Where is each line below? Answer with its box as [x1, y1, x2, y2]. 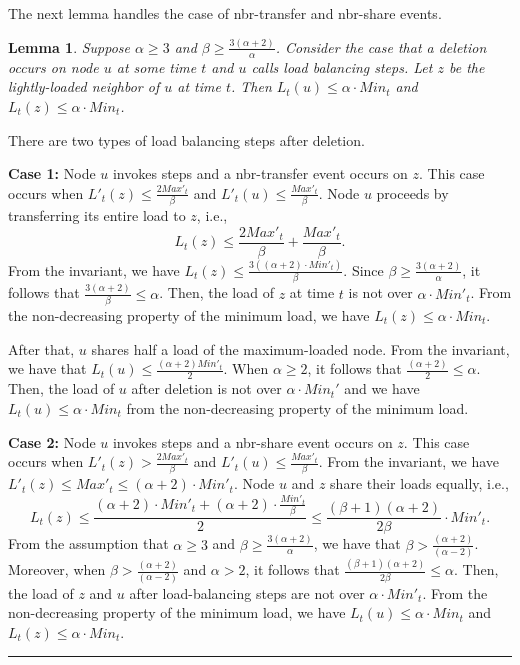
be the [448, 56, 485, 77]
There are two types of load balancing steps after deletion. [8, 129, 365, 150]
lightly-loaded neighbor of [8, 76, 160, 97]
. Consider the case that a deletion [275, 36, 487, 57]
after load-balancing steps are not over [129, 582, 365, 603]
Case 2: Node [8, 431, 96, 452]
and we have [344, 378, 420, 399]
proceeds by [376, 182, 449, 203]
